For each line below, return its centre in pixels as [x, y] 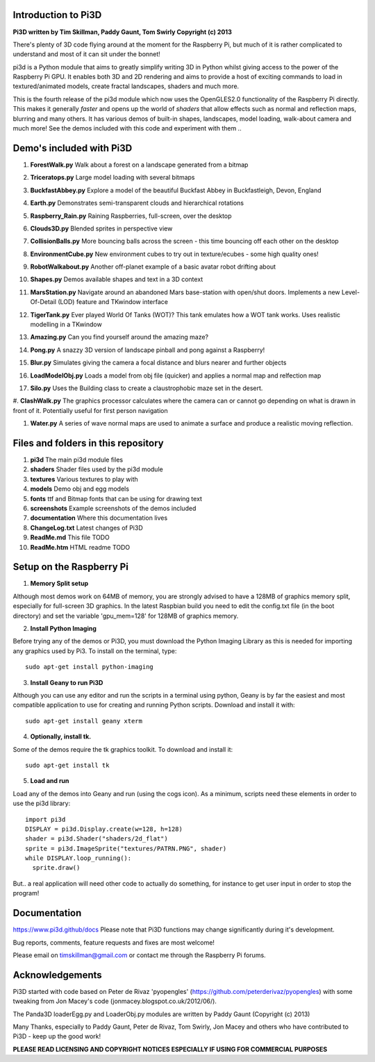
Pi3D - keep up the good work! [57, 1036]
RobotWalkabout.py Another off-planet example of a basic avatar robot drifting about [153, 267]
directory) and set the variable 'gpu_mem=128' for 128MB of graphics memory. [126, 616]
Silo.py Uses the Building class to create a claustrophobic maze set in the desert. [147, 388]
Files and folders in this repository [88, 443]
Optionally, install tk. [61, 736]
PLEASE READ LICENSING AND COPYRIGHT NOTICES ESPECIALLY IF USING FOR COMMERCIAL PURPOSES [170, 1049]
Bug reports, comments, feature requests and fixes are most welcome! [114, 942]
